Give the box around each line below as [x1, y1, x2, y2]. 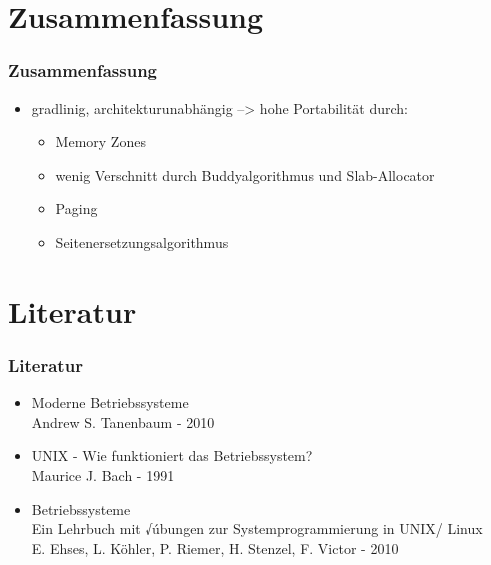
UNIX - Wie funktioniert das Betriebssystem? [31, 445, 313, 466]
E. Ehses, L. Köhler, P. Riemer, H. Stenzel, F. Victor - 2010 [31, 537, 399, 558]
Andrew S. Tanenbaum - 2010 [31, 411, 215, 432]
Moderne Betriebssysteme [31, 392, 189, 413]
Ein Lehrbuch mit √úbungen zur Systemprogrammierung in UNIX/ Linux [31, 518, 483, 539]
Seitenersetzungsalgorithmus [55, 231, 229, 252]
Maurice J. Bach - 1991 [31, 464, 175, 485]
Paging [55, 198, 98, 219]
